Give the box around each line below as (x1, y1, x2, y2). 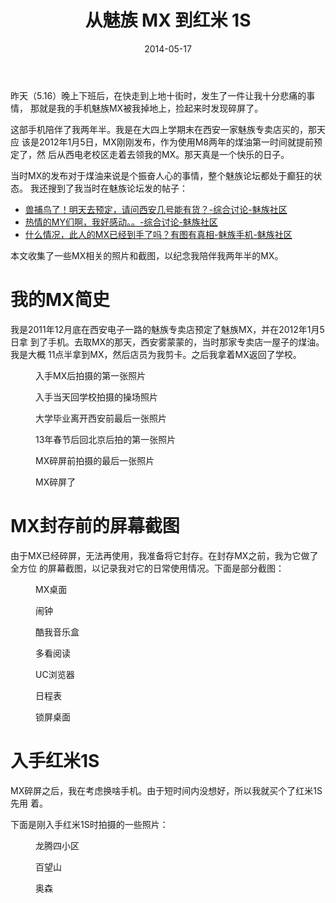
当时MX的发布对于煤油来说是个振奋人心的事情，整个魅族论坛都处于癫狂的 (10, 169, 314, 181)
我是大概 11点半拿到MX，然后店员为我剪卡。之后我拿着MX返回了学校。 (10, 348, 302, 360)
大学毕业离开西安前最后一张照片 (35, 412, 167, 424)
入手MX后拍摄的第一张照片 (35, 369, 147, 381)
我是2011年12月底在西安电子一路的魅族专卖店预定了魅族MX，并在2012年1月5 (10, 323, 325, 335)
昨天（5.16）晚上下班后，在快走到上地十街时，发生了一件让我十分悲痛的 (10, 89, 307, 101)
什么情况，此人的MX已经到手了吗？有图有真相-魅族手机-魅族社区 (24, 228, 293, 240)
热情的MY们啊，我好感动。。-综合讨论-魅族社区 (24, 216, 218, 228)
